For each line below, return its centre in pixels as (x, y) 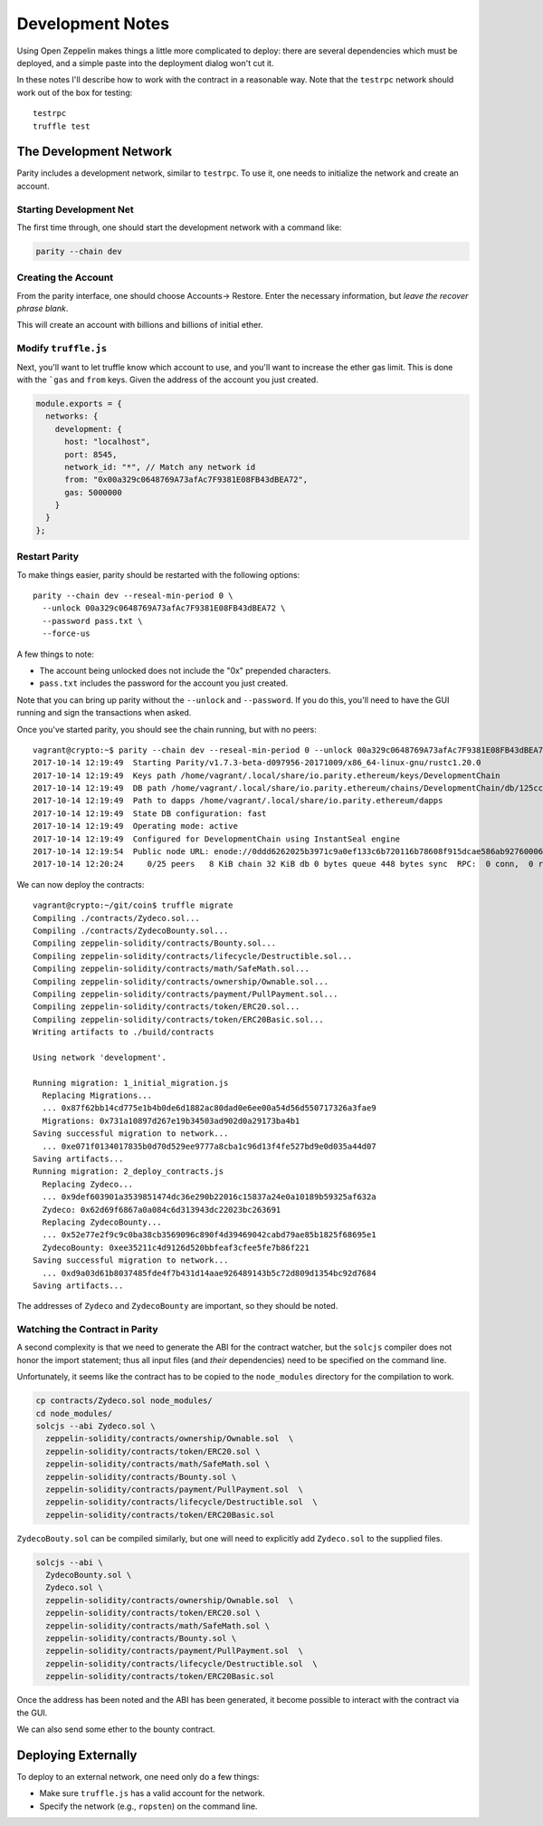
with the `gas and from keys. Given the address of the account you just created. (167, 380)
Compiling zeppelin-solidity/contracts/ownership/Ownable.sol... (181, 981)
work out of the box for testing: (75, 92)
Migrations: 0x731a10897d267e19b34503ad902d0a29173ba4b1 (171, 1120)
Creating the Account (65, 278)
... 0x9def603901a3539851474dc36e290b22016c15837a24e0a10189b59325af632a (209, 1197)
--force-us (66, 634)
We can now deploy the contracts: (81, 884)
